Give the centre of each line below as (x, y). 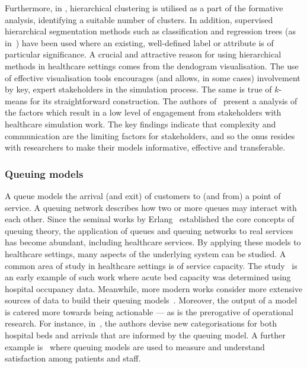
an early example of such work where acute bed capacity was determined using (148, 277)
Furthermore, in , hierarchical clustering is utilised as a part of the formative (144, 8)
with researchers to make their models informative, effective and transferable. (145, 147)
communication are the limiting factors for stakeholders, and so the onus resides (150, 135)
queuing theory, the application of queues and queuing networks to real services (149, 230)
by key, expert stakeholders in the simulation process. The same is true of (138, 89)
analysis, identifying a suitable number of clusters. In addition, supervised (139, 19)
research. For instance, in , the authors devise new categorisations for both (141, 323)
